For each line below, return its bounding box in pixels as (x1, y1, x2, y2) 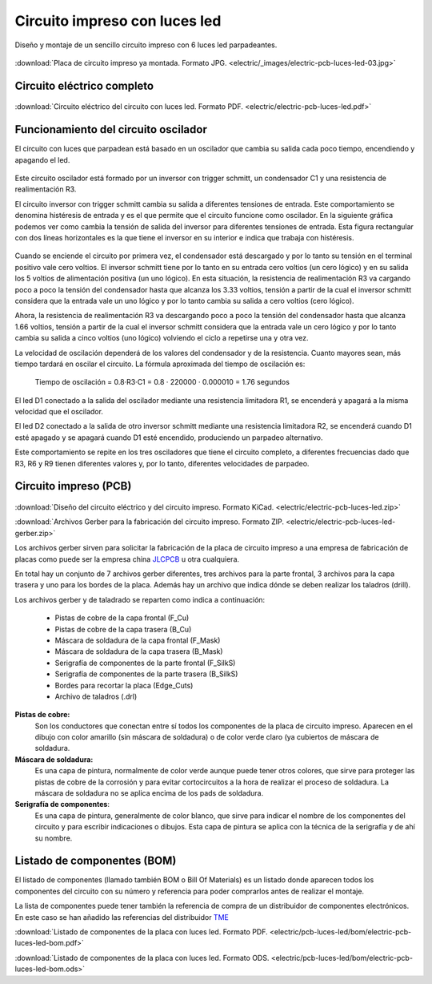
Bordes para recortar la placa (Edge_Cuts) (54, 680, 194, 690)
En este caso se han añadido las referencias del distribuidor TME (14, 912, 230, 921)
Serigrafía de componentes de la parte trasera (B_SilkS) (54, 669, 238, 679)
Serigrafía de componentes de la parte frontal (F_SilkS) (54, 658, 236, 667)
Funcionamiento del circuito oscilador (14, 123, 207, 136)
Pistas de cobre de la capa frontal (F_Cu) (54, 613, 190, 623)
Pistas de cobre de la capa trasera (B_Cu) (54, 624, 192, 634)
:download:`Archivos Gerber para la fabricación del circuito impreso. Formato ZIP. (14, 517, 284, 526)
